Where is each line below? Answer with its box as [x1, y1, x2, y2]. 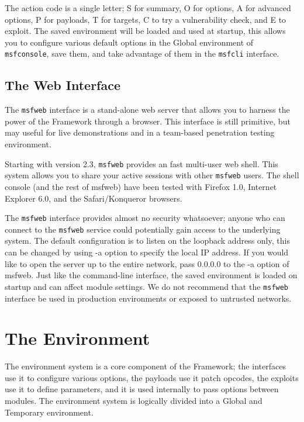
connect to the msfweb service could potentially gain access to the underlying [5, 223, 281, 235]
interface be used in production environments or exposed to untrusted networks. [5, 292, 292, 304]
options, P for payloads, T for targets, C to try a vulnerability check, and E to [5, 13, 286, 25]
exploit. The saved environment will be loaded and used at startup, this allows [5, 25, 286, 37]
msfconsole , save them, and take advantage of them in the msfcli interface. [5, 47, 279, 60]
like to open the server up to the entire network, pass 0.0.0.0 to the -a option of [5, 257, 289, 269]
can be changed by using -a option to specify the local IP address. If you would [5, 246, 289, 258]
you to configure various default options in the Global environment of [5, 36, 254, 48]
